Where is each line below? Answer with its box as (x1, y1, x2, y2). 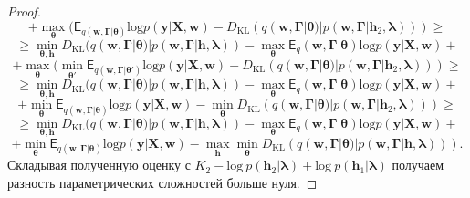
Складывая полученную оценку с (7, 155, 191, 174)
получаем (392, 155, 444, 174)
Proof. (7, 2, 41, 20)
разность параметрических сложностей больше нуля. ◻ (7, 172, 318, 192)
